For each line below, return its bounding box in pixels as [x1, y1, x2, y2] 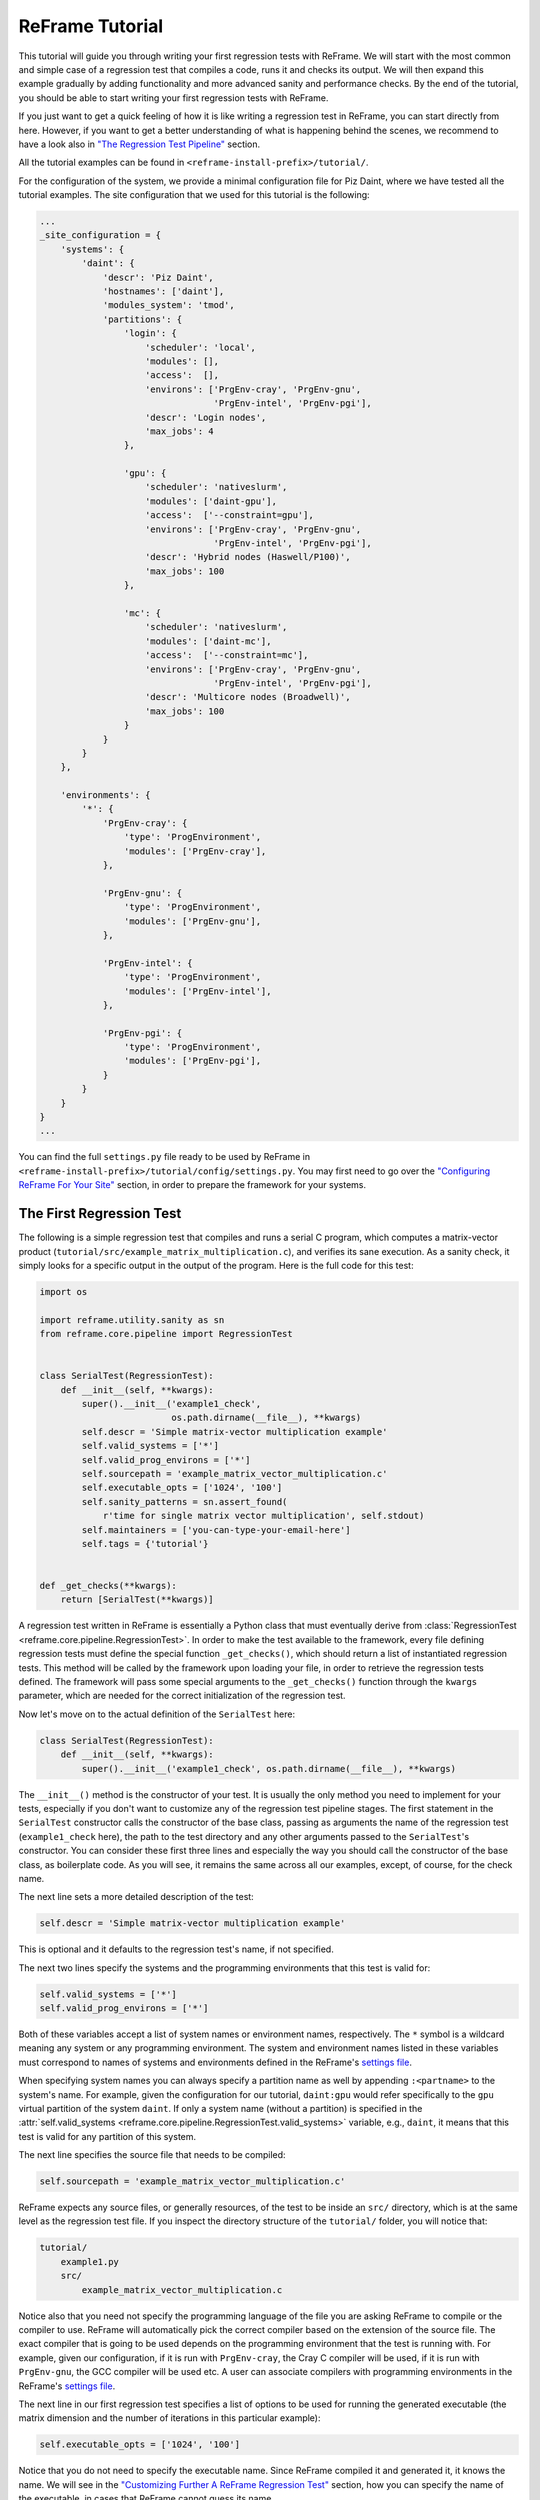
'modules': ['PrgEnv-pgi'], [123, 1055, 262, 1067]
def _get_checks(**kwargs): [39, 1580, 177, 1592]
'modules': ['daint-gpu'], [145, 495, 277, 507]
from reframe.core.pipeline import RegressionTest [39, 1328, 294, 1340]
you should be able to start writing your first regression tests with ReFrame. [18, 91, 329, 104]
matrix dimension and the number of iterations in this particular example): [18, 2412, 321, 2424]
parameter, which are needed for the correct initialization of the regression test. [18, 1690, 346, 1702]
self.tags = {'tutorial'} [81, 1538, 209, 1549]
